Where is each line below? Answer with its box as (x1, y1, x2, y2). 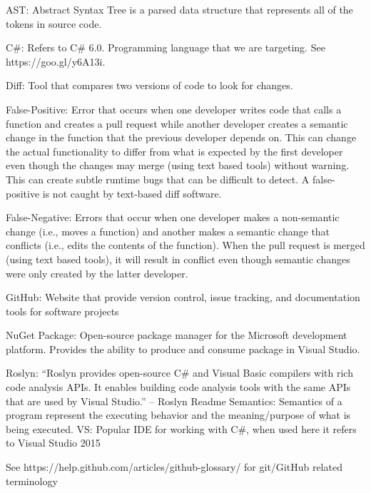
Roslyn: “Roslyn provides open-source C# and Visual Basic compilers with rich (6, 365, 353, 380)
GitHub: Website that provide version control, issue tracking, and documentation (6, 290, 360, 305)
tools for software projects (6, 303, 119, 318)
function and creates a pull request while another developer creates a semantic (6, 116, 348, 131)
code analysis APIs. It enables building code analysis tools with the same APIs (6, 380, 351, 395)
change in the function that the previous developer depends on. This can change (6, 130, 357, 145)
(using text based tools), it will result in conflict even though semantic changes (6, 251, 350, 266)
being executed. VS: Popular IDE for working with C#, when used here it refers (6, 421, 357, 436)
